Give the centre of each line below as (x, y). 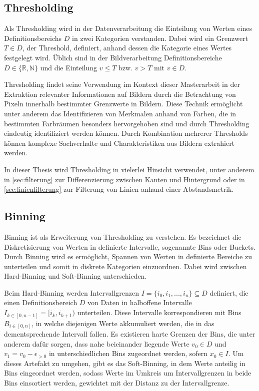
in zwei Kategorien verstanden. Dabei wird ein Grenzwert (160, 38)
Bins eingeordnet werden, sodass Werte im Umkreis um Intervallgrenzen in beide (128, 373)
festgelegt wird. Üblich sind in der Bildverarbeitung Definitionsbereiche (113, 57)
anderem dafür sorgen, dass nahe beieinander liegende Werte (97, 343)
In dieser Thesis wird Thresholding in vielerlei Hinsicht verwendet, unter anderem (129, 169)
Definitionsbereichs (33, 38)
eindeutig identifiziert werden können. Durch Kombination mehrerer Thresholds (126, 133)
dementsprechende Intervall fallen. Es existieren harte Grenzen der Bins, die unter (130, 334)
